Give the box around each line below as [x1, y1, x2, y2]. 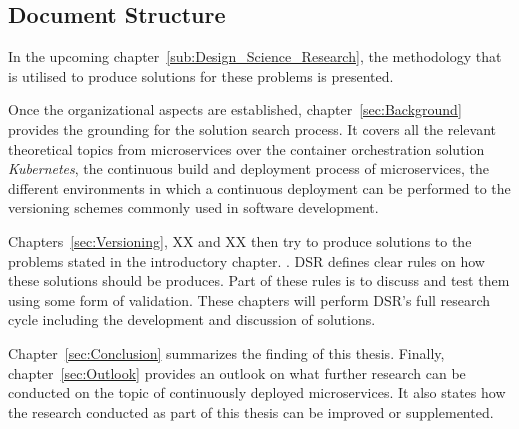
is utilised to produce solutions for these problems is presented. [8, 65, 394, 86]
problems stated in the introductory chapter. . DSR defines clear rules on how [8, 250, 485, 271]
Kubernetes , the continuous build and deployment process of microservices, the [8, 158, 490, 179]
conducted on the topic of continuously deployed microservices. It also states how [8, 382, 506, 403]
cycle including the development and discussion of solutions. [8, 309, 376, 330]
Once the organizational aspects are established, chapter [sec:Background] [8, 99, 462, 120]
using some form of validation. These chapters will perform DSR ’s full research [8, 289, 491, 310]
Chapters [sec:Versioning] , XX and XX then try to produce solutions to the [8, 230, 472, 251]
